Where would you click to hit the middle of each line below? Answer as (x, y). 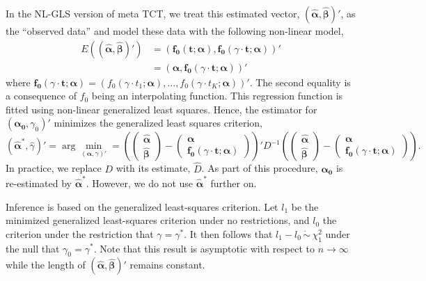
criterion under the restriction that (80, 233)
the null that (33, 248)
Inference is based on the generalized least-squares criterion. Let (142, 206)
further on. (234, 183)
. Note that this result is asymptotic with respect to (204, 248)
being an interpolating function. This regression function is (217, 96)
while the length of (46, 265)
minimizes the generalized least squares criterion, (158, 123)
